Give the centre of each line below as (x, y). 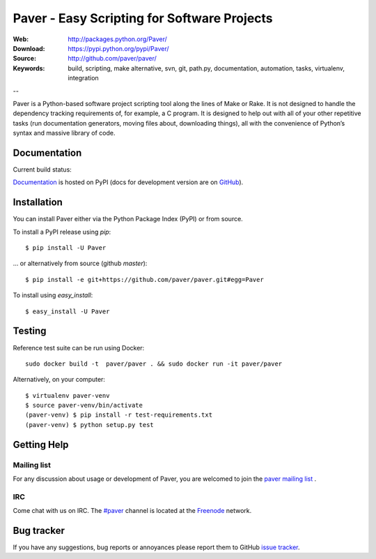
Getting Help (41, 444)
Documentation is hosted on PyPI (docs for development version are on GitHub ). (128, 182)
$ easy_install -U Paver (68, 311)
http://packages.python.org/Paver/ (117, 39)
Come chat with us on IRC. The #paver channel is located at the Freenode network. (132, 511)
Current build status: (42, 169)
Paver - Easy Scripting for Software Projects (143, 18)
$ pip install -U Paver (66, 248)
